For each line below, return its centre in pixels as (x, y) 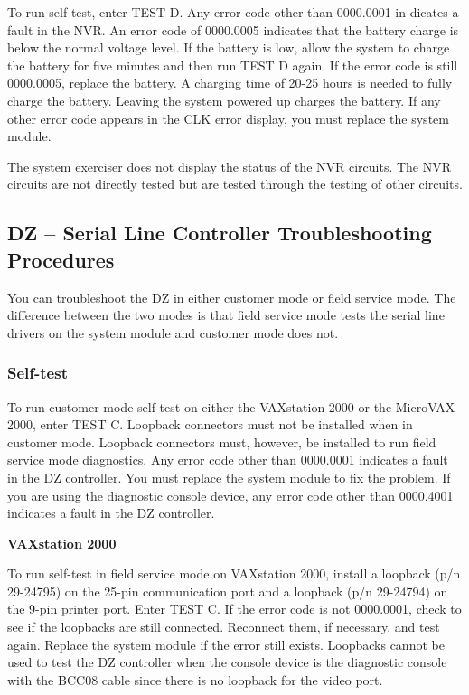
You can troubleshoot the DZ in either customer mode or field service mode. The (232, 297)
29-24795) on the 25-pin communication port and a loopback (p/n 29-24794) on (228, 591)
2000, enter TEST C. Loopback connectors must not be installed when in (210, 424)
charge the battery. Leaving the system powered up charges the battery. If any (224, 100)
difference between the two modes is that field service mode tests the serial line (226, 315)
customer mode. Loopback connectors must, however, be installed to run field (222, 441)
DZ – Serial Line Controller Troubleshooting (220, 233)
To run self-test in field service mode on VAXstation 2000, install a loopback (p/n (234, 573)
